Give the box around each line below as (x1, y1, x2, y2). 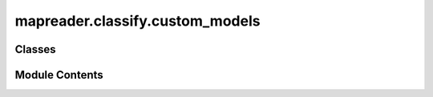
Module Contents (14, 68, 103, 82)
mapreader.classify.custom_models (14, 12, 261, 30)
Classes (14, 42, 56, 56)
